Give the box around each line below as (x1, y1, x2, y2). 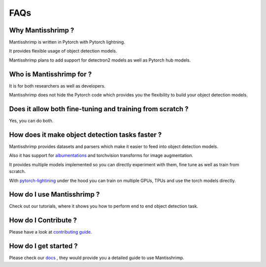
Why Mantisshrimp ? (9, 26, 74, 34)
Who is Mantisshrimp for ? (9, 70, 92, 78)
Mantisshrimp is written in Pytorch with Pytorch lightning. (9, 39, 125, 45)
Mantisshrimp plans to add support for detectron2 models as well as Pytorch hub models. (9, 57, 191, 63)
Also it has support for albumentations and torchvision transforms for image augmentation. (9, 152, 194, 158)
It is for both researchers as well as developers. (9, 83, 106, 89)
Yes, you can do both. (9, 118, 54, 124)
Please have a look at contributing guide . (9, 229, 92, 235)
